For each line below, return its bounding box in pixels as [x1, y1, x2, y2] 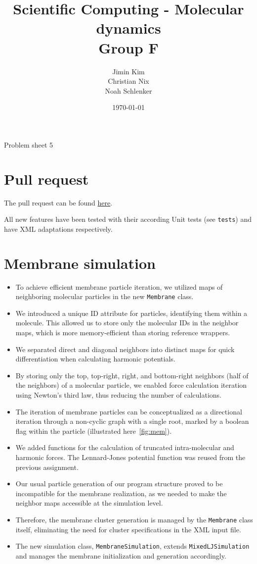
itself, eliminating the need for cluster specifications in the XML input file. [15, 524, 241, 534]
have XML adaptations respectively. [4, 223, 113, 234]
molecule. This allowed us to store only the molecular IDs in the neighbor [15, 317, 239, 328]
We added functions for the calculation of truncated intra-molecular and [15, 442, 234, 453]
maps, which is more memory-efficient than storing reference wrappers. [15, 327, 230, 337]
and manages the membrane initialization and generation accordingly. [15, 550, 226, 561]
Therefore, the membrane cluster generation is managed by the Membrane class [15, 514, 253, 524]
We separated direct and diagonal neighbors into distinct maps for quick [15, 344, 235, 354]
